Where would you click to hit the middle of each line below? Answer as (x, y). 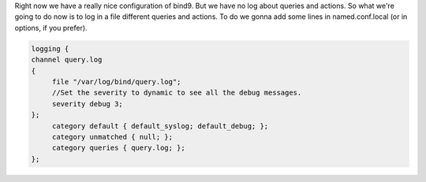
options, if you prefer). (51, 28)
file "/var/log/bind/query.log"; (116, 82)
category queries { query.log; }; (118, 148)
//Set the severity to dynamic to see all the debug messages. (177, 93)
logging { (50, 48)
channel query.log (67, 60)
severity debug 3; (88, 104)
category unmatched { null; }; (112, 137)
